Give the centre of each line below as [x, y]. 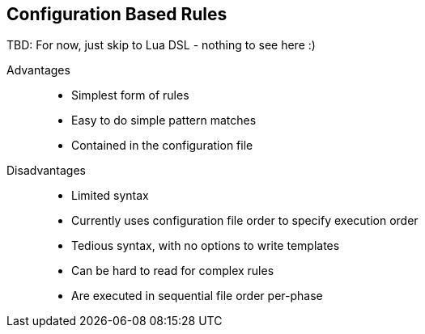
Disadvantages [46, 171]
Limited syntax [110, 196]
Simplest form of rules [130, 95]
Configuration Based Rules [117, 14]
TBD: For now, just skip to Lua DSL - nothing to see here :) [161, 45]
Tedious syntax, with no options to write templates [206, 246]
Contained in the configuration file [162, 146]
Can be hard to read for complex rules [173, 271]
